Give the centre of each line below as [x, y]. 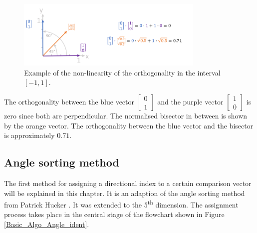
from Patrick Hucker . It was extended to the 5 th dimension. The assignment [121, 204]
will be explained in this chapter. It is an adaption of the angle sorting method [125, 193]
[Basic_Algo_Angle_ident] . [47, 224]
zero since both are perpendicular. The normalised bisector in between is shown [126, 115]
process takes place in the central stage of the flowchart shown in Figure [114, 214]
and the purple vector [190, 101]
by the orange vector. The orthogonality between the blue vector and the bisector [129, 125]
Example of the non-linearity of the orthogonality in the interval [122, 72]
